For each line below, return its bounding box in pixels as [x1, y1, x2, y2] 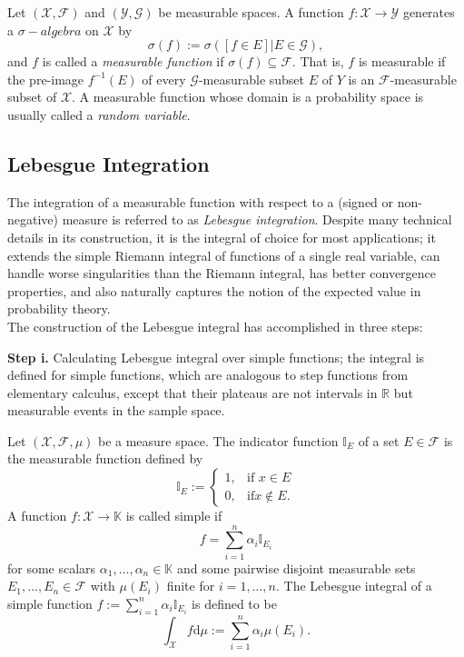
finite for [166, 576, 215, 595]
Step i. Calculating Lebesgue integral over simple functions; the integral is [7, 347, 425, 366]
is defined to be [192, 593, 277, 612]
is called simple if [125, 506, 222, 525]
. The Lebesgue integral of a [275, 576, 432, 595]
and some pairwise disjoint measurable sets [176, 558, 416, 577]
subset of [7, 87, 57, 106]
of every [142, 69, 186, 88]
